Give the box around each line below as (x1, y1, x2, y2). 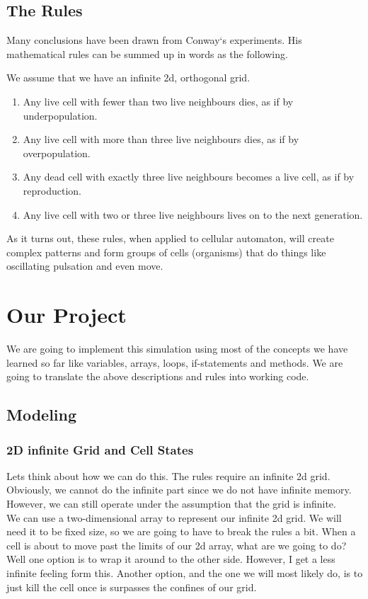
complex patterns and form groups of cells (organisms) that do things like (6, 244, 326, 259)
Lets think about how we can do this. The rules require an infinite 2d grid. (6, 468, 330, 483)
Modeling (6, 404, 77, 426)
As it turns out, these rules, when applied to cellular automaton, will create (6, 231, 334, 246)
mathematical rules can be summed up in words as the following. (6, 46, 288, 61)
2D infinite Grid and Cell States (6, 440, 194, 458)
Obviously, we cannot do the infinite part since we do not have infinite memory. (6, 482, 352, 497)
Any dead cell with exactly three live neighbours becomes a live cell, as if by (23, 169, 355, 184)
